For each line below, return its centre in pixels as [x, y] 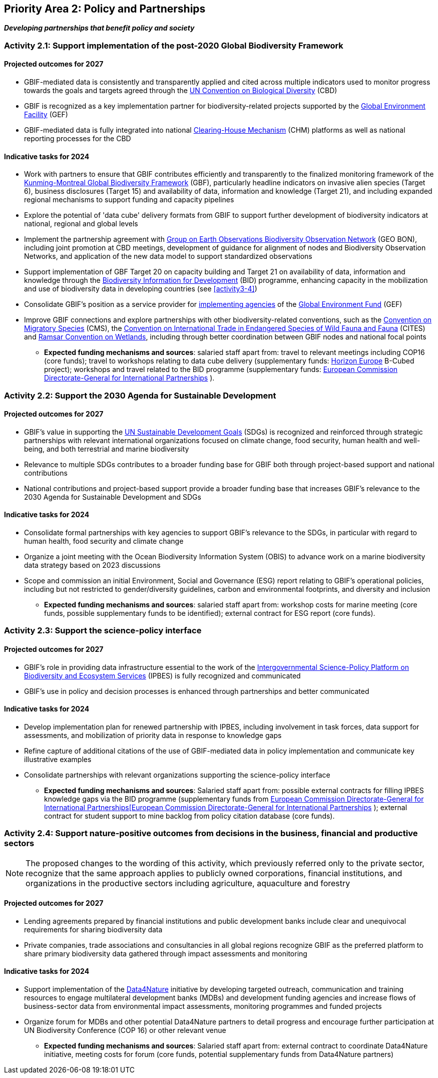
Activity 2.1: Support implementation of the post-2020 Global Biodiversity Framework [174, 45]
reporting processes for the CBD [78, 139]
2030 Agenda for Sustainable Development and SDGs [113, 497]
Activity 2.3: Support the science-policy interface [103, 631]
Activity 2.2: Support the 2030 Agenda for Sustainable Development [140, 395]
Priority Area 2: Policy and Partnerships [105, 9]
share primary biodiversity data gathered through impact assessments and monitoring [166, 953]
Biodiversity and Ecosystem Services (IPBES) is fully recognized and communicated [162, 675]
